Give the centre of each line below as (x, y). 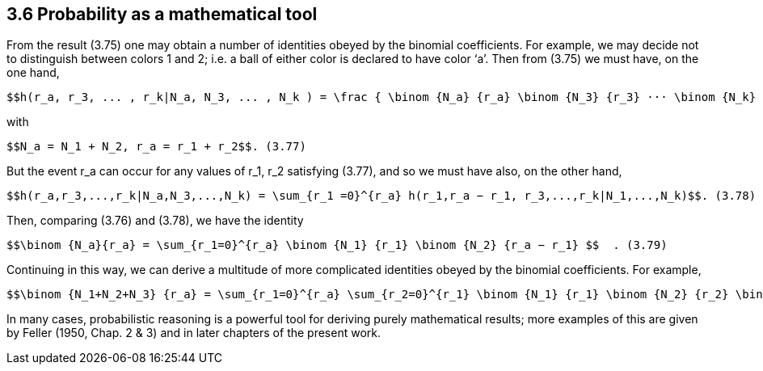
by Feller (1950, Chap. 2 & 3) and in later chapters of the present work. (194, 333)
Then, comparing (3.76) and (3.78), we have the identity (155, 221)
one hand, (33, 73)
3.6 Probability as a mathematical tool (162, 14)
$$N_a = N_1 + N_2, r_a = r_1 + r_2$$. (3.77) (156, 147)
